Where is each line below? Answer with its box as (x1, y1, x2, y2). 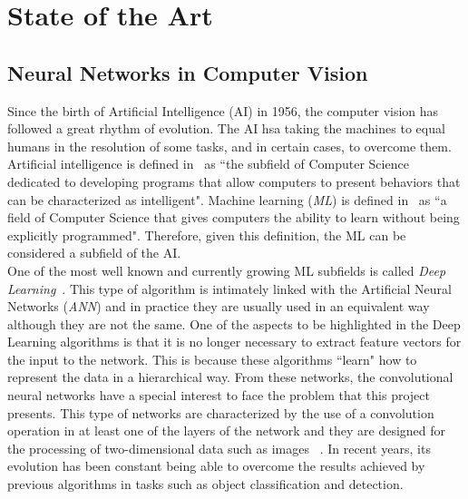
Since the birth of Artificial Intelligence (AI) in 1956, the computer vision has (7, 101, 439, 120)
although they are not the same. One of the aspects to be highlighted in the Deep (7, 314, 461, 333)
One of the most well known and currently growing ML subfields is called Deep (7, 260, 446, 279)
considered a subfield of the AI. (7, 243, 181, 262)
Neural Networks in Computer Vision (7, 58, 368, 86)
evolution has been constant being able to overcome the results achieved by (7, 456, 425, 475)
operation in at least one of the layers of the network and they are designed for (7, 421, 446, 440)
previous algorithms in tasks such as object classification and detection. (7, 475, 404, 494)
